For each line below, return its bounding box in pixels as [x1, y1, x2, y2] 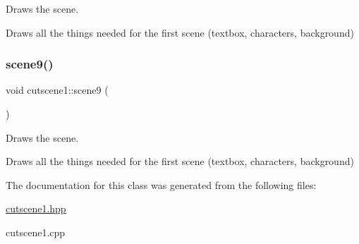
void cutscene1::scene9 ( [6, 83, 109, 97]
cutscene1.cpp [6, 224, 66, 239]
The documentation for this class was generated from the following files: [6, 177, 317, 192]
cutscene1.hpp [6, 201, 66, 216]
